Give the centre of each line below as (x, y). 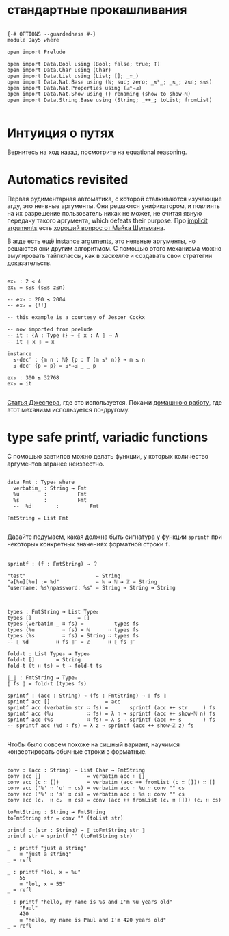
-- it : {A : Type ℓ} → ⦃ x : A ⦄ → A (63, 335)
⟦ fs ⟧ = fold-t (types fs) (47, 683)
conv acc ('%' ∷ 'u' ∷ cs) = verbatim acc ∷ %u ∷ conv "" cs (96, 788)
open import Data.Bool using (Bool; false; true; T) (84, 64)
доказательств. (30, 263)
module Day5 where (33, 40)
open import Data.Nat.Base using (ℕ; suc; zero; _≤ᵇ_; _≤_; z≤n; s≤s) (110, 82)
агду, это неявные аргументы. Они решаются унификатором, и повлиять (113, 206)
